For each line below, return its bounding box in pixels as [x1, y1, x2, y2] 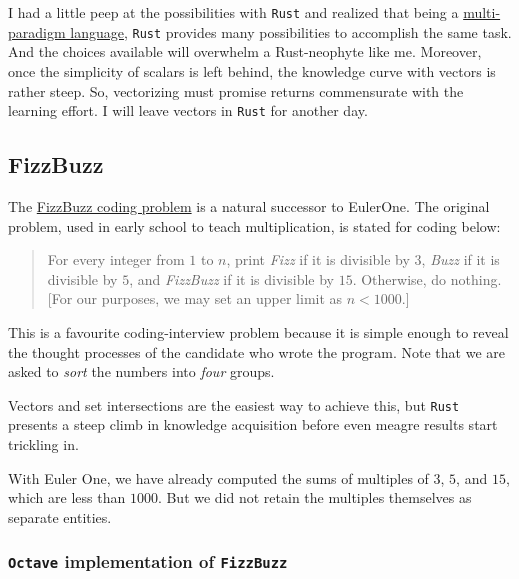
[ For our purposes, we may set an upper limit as [47, 288, 343, 309]
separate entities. [8, 506, 112, 527]
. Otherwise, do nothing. [352, 268, 502, 289]
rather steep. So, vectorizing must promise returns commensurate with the [8, 80, 464, 101]
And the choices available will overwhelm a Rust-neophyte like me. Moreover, [8, 41, 482, 62]
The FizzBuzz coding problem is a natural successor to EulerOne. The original [8, 195, 490, 216]
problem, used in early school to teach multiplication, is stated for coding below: [8, 215, 501, 236]
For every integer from [47, 249, 185, 270]
